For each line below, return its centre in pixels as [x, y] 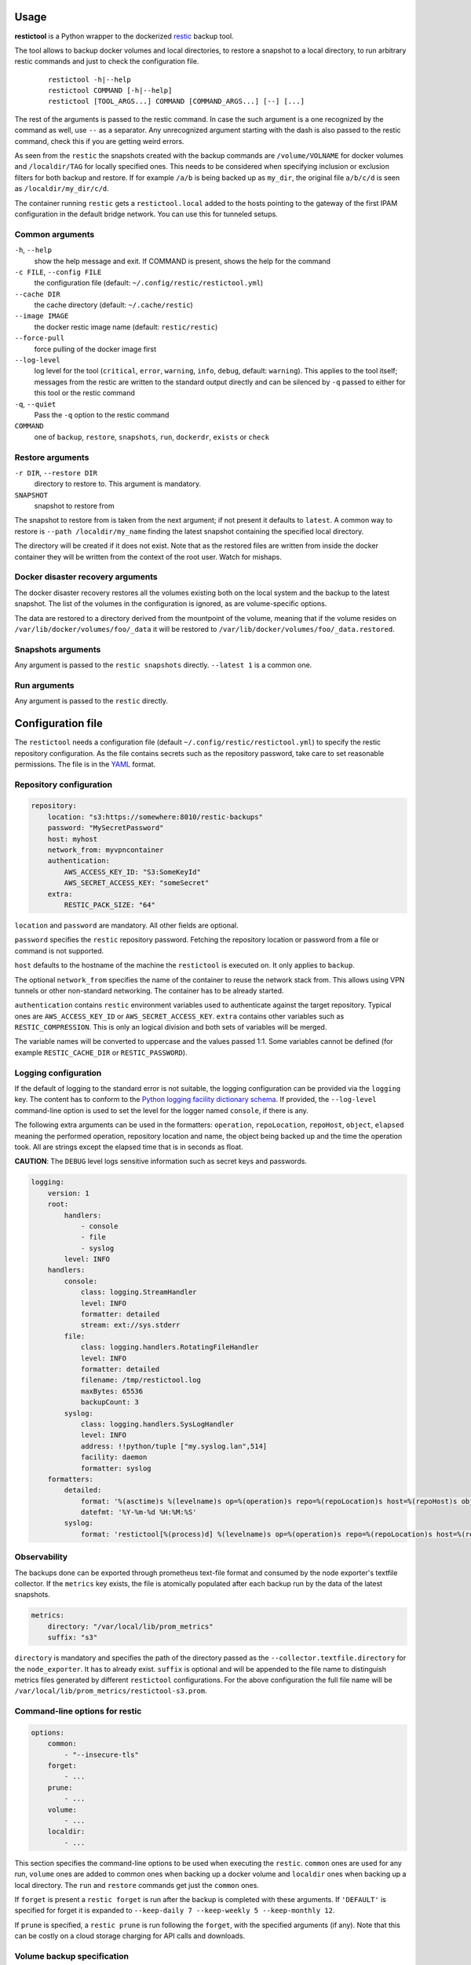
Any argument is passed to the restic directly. [91, 701]
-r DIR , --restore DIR [56, 472]
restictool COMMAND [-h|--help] [110, 91]
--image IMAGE [42, 316]
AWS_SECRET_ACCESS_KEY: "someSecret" [137, 883]
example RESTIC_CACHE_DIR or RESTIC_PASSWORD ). [101, 1052]
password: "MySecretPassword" [106, 828]
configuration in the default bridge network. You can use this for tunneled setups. [146, 214]
